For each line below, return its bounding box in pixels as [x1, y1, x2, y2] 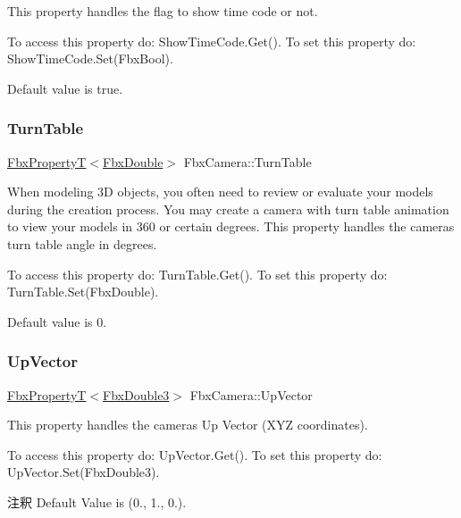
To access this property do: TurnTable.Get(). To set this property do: [7, 264, 388, 283]
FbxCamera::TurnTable [183, 152, 312, 171]
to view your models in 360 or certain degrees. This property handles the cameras [7, 217, 455, 236]
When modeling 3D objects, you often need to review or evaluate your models [7, 182, 433, 201]
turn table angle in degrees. [7, 234, 157, 253]
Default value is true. [7, 79, 123, 97]
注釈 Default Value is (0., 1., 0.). [7, 492, 187, 511]
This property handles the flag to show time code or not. [7, 2, 318, 20]
